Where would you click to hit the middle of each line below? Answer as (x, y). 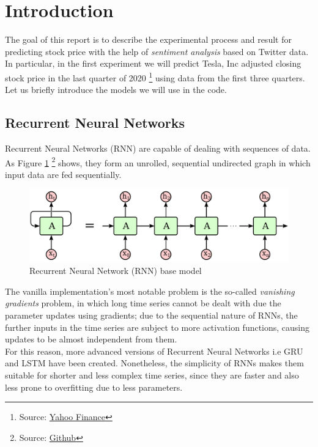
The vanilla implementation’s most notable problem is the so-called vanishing (150, 291)
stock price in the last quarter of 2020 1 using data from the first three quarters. (155, 76)
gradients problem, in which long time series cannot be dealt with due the (143, 303)
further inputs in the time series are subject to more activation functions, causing (157, 327)
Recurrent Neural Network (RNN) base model (116, 271)
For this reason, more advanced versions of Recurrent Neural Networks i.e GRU (154, 351)
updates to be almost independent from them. (91, 339)
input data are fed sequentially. (63, 174)
